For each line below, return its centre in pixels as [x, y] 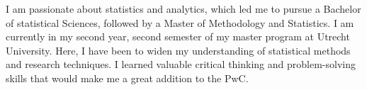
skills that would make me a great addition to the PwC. [127, 78]
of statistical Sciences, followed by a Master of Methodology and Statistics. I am [180, 22]
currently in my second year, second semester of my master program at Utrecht [178, 36]
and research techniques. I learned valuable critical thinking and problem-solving [181, 64]
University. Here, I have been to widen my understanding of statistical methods [178, 50]
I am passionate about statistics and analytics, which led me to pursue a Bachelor [183, 9]
